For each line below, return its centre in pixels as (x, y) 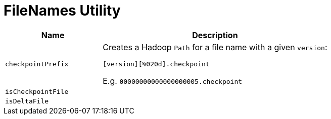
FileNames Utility (62, 11)
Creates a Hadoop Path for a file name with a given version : (215, 47)
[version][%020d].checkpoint (156, 64)
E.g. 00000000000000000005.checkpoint (173, 81)
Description (215, 35)
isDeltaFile (27, 101)
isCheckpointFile (37, 91)
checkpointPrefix (37, 64)
